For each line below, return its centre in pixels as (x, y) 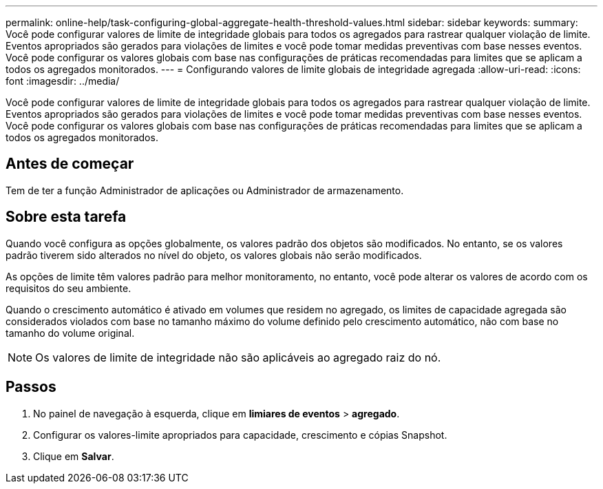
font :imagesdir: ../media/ (63, 81)
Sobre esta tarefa (66, 217)
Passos (31, 387)
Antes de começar (70, 164)
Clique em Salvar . (74, 456)
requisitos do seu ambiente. (68, 288)
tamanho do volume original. (70, 333)
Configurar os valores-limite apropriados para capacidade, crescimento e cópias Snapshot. (240, 435)
